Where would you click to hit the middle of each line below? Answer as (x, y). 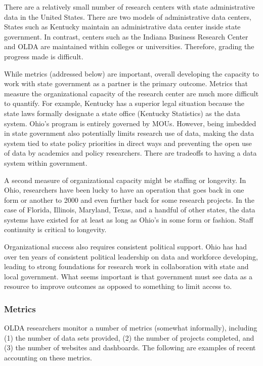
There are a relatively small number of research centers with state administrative (129, 7)
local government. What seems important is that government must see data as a (128, 276)
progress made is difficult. (44, 56)
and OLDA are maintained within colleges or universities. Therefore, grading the (129, 46)
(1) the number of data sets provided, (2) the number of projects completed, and (129, 337)
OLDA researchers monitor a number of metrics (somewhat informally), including (131, 328)
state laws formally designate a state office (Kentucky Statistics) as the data (122, 113)
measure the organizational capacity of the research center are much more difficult (131, 93)
